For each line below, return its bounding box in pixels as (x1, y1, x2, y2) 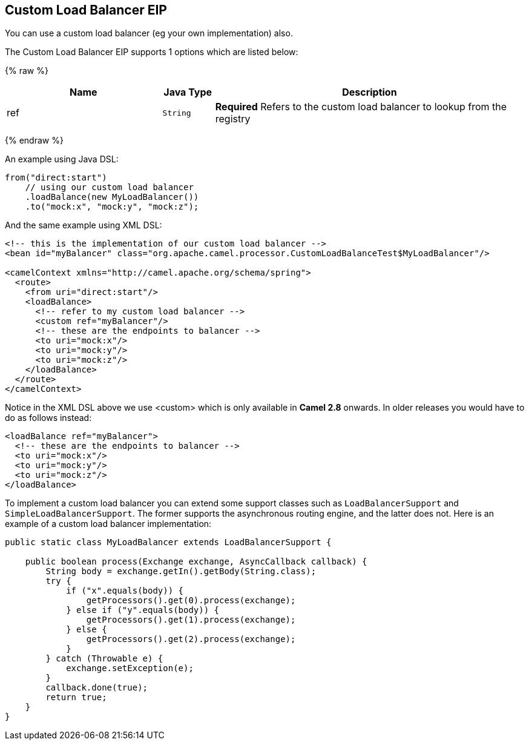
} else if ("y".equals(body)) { (66, 605, 220, 615)
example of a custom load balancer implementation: (5, 518, 212, 529)
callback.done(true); (45, 683, 148, 693)
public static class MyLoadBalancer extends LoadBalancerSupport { (5, 537, 332, 548)
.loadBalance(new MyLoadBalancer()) (25, 192, 199, 202)
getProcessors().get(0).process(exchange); (86, 595, 296, 606)
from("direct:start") (5, 173, 107, 183)
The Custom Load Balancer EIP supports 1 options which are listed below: (5, 47, 298, 58)
